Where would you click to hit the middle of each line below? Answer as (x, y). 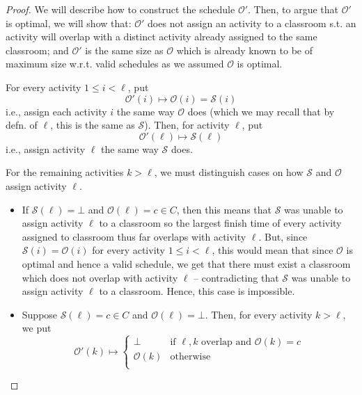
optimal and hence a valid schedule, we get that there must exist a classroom (186, 263)
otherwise (190, 357)
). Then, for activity (187, 125)
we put (37, 328)
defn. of (22, 125)
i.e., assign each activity (56, 111)
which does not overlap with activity (100, 277)
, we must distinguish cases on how (229, 172)
